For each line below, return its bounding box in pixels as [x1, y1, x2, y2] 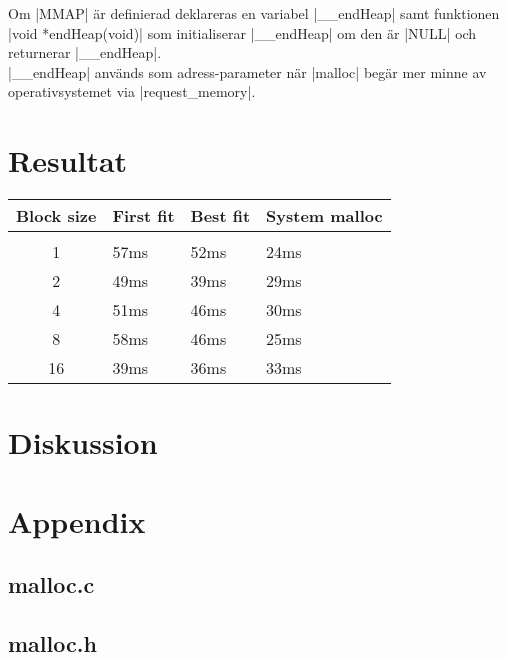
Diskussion [8, 422, 158, 463]
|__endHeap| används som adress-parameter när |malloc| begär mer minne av [8, 61, 487, 82]
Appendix [8, 500, 146, 541]
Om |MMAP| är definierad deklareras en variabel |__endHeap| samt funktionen [8, 3, 500, 23]
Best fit [190, 204, 251, 228]
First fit [112, 204, 175, 228]
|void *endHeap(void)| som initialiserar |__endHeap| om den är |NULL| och [8, 22, 477, 43]
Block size [16, 204, 97, 228]
